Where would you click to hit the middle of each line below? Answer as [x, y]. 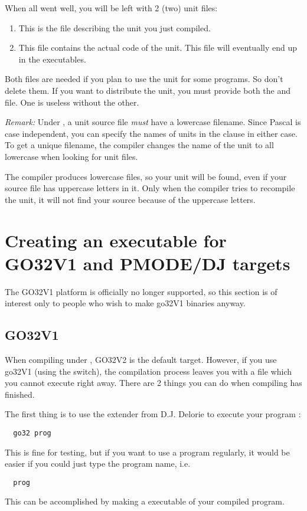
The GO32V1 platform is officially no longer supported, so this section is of [141, 291]
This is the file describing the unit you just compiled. [115, 27]
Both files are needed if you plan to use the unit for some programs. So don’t [144, 79]
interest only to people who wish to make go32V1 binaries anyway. [125, 303]
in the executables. [52, 59]
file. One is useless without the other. [72, 102]
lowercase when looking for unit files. [71, 156]
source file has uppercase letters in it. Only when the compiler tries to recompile [150, 188]
